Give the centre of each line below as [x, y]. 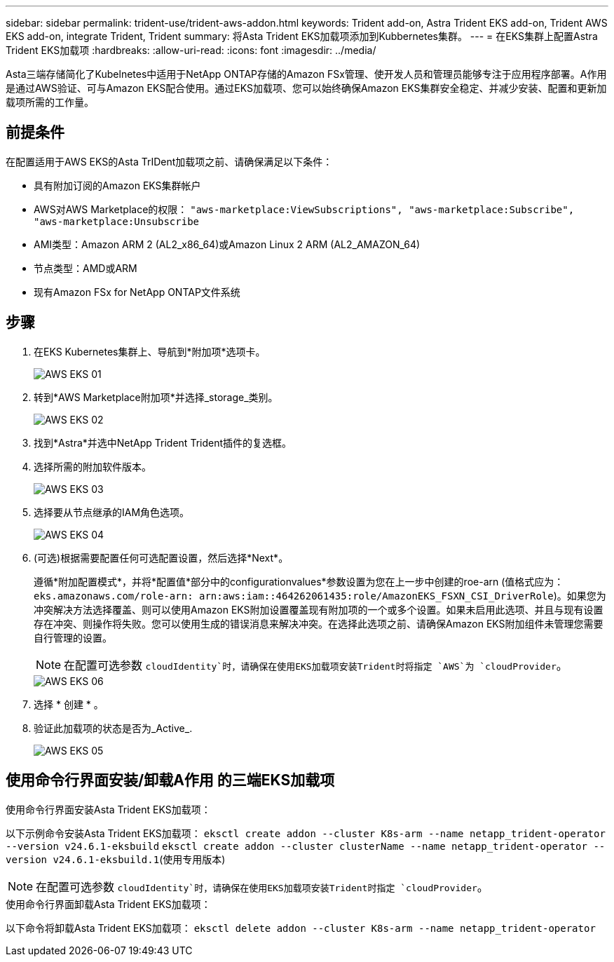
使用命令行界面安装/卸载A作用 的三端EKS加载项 [170, 780]
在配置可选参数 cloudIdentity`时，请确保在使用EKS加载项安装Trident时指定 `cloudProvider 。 [262, 887]
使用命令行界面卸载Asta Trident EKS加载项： [108, 904]
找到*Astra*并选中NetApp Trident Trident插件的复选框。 [163, 442]
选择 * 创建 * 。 [69, 704]
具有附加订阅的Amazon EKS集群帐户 [117, 185]
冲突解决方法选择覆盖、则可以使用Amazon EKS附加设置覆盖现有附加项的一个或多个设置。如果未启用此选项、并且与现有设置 [319, 609]
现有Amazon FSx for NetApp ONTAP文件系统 [137, 292]
